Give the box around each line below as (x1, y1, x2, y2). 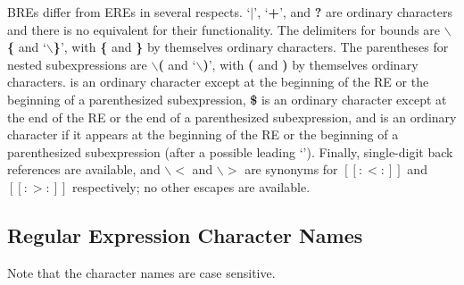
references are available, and (7, 160, 161, 179)
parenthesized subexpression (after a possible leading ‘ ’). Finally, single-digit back (7, 142, 453, 161)
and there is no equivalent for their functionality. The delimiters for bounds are (7, 20, 441, 38)
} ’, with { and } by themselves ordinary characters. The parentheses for (53, 38, 449, 56)
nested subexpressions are (7, 54, 147, 73)
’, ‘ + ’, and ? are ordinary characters (253, 3, 452, 21)
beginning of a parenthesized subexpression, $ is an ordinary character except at (7, 89, 447, 108)
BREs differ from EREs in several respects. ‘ (7, 3, 251, 21)
